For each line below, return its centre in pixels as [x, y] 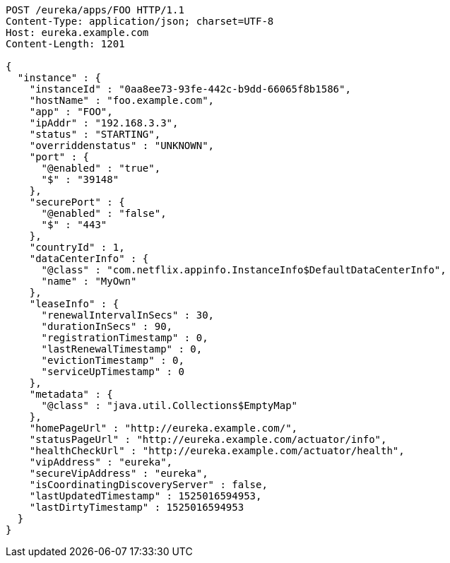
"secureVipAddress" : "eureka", [119, 473]
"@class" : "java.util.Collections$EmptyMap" [170, 405]
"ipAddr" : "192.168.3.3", [104, 123]
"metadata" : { [71, 394]
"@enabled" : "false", [104, 213]
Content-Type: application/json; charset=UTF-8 [140, 21]
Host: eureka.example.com [77, 32]
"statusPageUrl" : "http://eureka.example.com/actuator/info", [208, 439]
